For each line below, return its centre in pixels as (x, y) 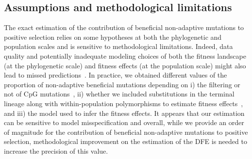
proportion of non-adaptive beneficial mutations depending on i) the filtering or (122, 84)
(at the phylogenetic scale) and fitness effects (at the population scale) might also (125, 65)
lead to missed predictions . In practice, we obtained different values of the (116, 75)
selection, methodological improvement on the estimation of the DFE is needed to (126, 141)
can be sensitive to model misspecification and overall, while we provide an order (124, 122)
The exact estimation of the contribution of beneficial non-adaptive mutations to (124, 27)
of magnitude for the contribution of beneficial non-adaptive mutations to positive (126, 132)
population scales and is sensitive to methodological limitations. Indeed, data (118, 46)
